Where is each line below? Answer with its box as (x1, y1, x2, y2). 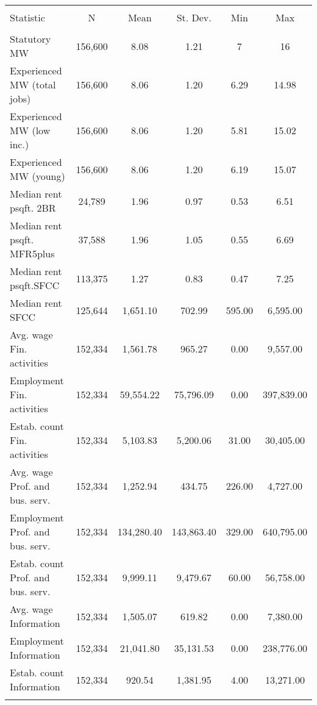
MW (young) (10, 169, 65, 183)
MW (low (10, 123, 51, 137)
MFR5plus (10, 246, 55, 260)
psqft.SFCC (10, 278, 60, 292)
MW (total (10, 77, 56, 91)
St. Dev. (176, 10, 212, 24)
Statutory (10, 32, 51, 46)
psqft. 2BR (10, 201, 56, 215)
